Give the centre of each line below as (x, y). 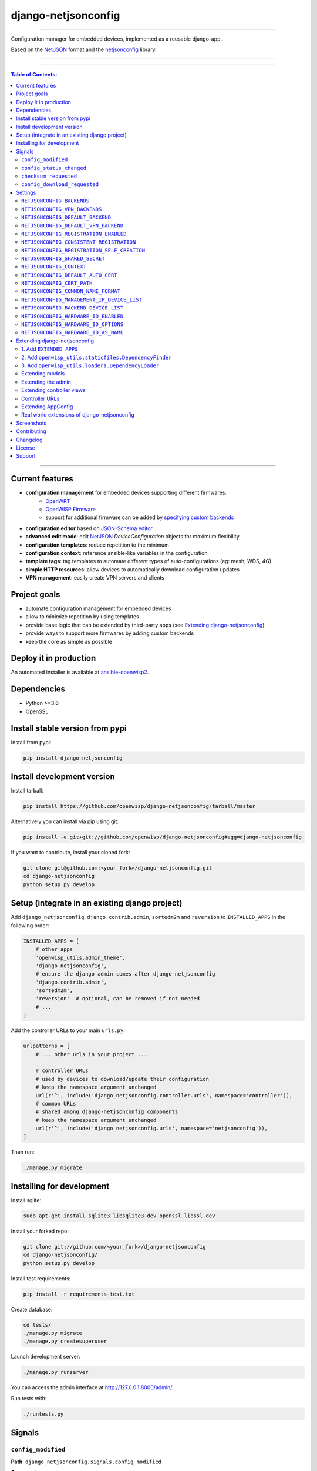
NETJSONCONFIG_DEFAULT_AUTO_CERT (69, 275)
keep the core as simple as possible (69, 641)
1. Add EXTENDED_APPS (50, 349)
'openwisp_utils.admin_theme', (80, 957)
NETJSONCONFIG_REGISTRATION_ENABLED (74, 234)
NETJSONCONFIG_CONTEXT (54, 267)
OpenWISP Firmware (71, 509)
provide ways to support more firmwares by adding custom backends (110, 633)
